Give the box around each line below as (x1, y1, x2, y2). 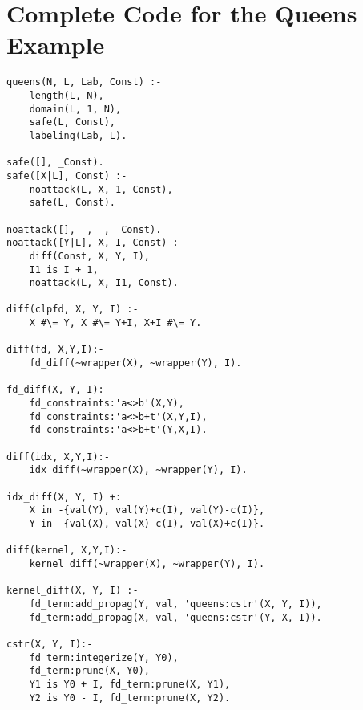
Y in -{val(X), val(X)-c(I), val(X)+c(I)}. (29, 517, 265, 529)
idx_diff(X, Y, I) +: (6, 491, 122, 503)
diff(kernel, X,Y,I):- (6, 545, 127, 557)
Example (6, 28, 105, 61)
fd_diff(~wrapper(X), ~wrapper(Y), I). (29, 357, 242, 369)
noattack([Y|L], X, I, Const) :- (6, 237, 184, 249)
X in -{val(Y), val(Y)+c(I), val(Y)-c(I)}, (29, 504, 265, 516)
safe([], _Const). (6, 157, 104, 169)
